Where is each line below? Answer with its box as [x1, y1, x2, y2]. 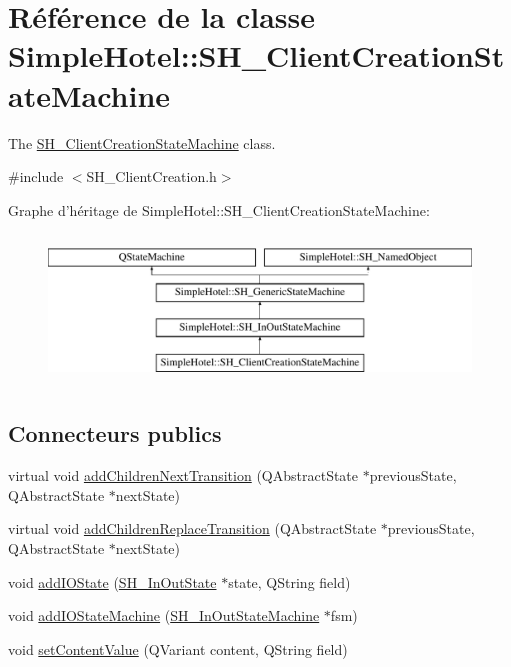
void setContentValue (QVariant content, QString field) [8, 638, 348, 659]
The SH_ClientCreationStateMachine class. [8, 132, 276, 153]
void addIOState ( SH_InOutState [8, 571, 217, 592]
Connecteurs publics [8, 418, 222, 449]
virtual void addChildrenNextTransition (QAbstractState [8, 465, 359, 486]
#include [8, 166, 64, 187]
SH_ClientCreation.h [86, 166, 217, 187]
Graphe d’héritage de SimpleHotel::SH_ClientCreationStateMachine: [8, 199, 430, 220]
